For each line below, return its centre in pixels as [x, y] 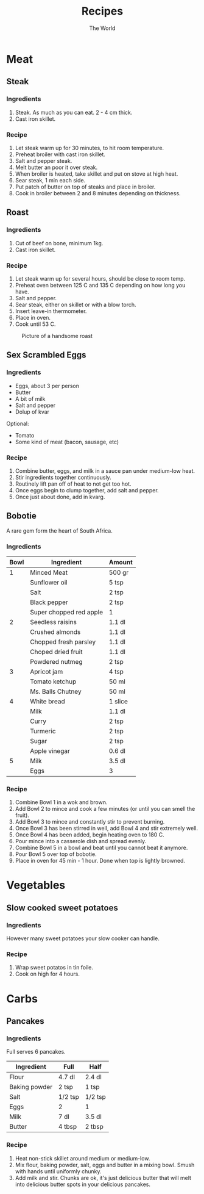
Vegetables [36, 885]
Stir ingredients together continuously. [63, 477]
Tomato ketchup [53, 682]
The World [102, 28]
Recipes [102, 11]
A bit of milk [30, 398]
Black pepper [49, 602]
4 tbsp [68, 1127]
